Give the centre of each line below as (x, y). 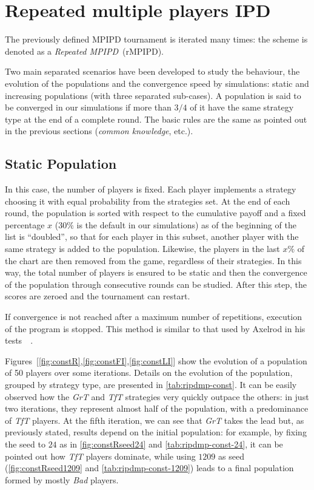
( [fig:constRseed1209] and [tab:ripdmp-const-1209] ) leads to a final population (149, 468)
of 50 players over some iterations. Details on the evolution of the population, (149, 373)
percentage (25, 224)
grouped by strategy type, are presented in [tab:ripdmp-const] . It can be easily (151, 384)
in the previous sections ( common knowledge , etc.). (99, 131)
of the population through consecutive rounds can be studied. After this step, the (156, 284)
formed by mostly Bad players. (62, 479)
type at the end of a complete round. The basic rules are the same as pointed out (156, 119)
